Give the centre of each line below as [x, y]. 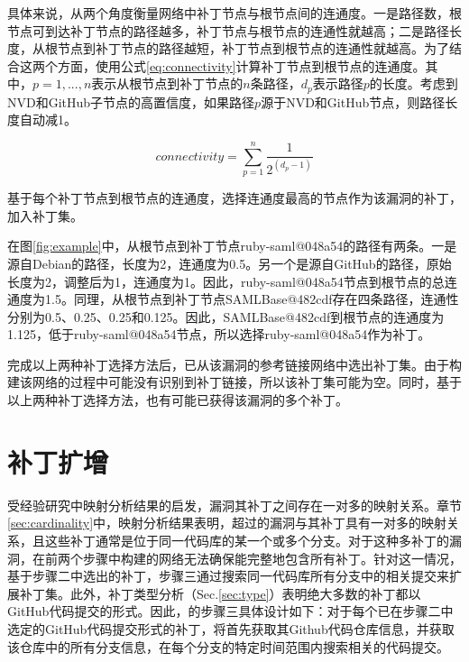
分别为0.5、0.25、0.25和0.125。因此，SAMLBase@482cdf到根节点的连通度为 [226, 316]
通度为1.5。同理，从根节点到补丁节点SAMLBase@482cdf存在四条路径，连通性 [233, 299]
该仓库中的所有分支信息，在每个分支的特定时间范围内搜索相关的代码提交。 [228, 646]
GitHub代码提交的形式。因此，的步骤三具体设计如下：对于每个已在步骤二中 [230, 611]
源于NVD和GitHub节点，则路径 [353, 101]
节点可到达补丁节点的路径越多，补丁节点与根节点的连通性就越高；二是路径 [228, 30]
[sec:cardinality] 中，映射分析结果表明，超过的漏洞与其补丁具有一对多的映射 [227, 523]
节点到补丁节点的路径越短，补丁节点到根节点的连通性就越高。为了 [253, 48]
